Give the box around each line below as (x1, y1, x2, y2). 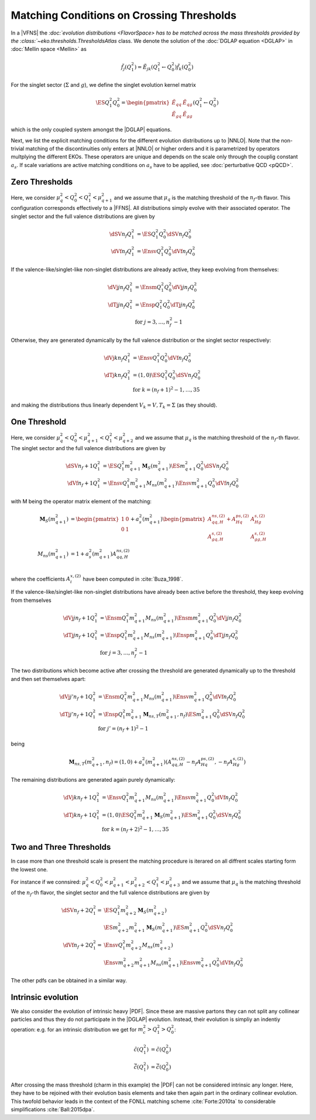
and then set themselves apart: (11, 675, 86, 682)
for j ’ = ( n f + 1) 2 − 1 (98, 724, 149, 733)
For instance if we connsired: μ (11, 878, 86, 885)
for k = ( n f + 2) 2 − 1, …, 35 (101, 825, 169, 834)
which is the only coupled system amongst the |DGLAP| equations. (11, 126, 172, 133)
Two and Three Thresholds (11, 842, 111, 852)
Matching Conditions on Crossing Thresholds (11, 9, 237, 22)
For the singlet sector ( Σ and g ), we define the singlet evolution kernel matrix (11, 81, 196, 88)
